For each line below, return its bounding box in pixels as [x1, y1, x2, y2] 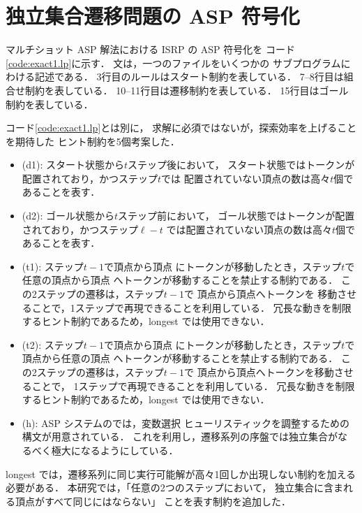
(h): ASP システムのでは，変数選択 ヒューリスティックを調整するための [22, 415, 349, 430]
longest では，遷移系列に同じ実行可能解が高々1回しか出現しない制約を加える [6, 466, 356, 481]
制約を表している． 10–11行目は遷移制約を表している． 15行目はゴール [24, 82, 349, 97]
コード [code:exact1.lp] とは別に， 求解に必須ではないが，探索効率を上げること [6, 120, 357, 135]
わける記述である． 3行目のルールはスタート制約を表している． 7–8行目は [6, 69, 344, 84]
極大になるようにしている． [51, 442, 179, 457]
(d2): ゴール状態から [22, 208, 115, 223]
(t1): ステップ [22, 259, 84, 273]
